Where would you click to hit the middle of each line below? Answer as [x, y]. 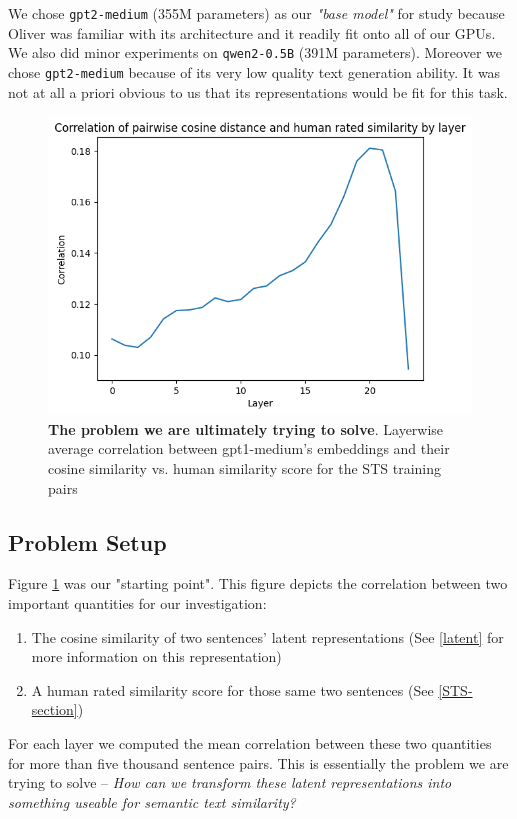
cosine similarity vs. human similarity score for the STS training [244, 468]
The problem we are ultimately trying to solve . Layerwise [246, 428]
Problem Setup [87, 541]
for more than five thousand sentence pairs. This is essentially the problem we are [258, 762]
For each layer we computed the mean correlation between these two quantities [250, 742]
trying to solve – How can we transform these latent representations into [230, 782]
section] [54, 709]
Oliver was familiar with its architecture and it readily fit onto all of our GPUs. [252, 32]
